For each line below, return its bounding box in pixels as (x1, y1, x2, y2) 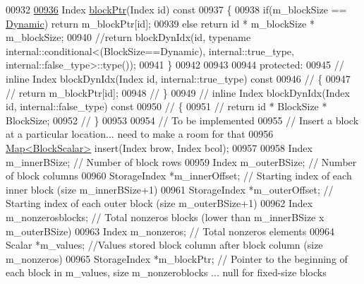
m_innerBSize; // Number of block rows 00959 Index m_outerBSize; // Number (6, 154, 357, 169)
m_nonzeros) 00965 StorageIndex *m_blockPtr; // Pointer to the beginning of (6, 251, 348, 266)
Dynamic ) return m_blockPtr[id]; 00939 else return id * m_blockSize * (6, 16, 315, 30)
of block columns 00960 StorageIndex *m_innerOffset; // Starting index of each (6, 168, 352, 183)
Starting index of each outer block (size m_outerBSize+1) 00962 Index (6, 196, 313, 211)
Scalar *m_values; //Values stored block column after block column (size (6, 237, 323, 252)
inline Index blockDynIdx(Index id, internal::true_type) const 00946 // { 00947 (6, 71, 351, 85)
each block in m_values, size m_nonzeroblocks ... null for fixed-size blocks (6, 265, 327, 280)
